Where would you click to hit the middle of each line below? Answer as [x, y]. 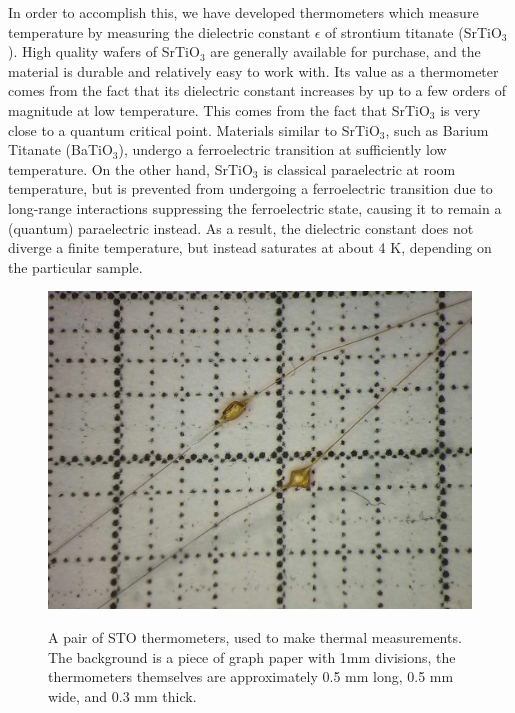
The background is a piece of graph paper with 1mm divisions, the [252, 656]
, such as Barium [437, 129]
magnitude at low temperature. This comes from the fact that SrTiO [219, 109]
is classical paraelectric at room [359, 168]
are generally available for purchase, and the [345, 51]
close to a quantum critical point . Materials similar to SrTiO [194, 129]
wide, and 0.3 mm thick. [122, 695]
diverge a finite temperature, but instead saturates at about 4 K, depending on [250, 247]
